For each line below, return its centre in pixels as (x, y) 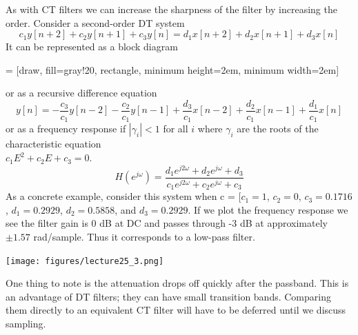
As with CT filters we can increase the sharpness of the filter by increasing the (171, 9)
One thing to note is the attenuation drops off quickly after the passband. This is (177, 283)
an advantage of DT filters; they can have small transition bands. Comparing (168, 296)
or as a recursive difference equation (81, 93)
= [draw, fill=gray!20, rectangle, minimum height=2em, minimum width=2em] (172, 69)
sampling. (26, 323)
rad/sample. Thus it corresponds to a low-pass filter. (144, 236)
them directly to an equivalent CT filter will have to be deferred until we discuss (176, 310)
